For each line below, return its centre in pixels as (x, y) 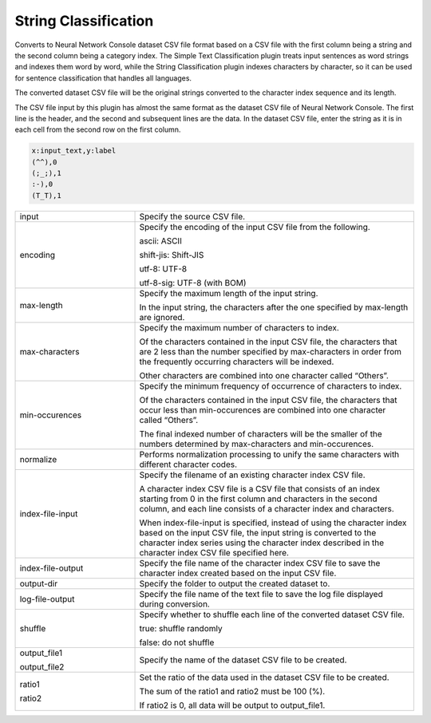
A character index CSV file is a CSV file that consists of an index (260, 488)
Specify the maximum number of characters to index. (239, 327)
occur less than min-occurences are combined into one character (263, 409)
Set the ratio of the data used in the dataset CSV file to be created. (265, 677)
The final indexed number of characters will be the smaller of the (261, 433)
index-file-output (51, 568)
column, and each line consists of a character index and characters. (267, 508)
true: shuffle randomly (181, 628)
